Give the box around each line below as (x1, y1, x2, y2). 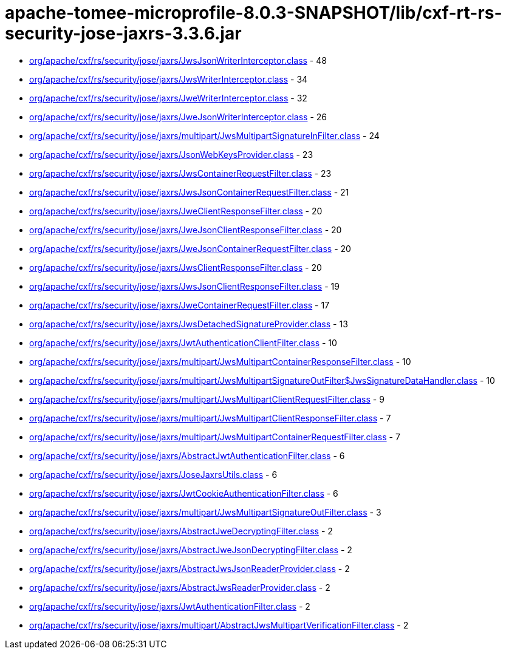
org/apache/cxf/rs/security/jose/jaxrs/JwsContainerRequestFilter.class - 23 (29, 168, 332, 179)
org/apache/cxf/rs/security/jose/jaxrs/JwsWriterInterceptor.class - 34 (29, 73, 308, 84)
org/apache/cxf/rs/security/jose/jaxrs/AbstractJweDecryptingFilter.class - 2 (29, 525, 333, 536)
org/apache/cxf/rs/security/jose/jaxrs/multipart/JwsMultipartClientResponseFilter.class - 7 (29, 412, 391, 423)
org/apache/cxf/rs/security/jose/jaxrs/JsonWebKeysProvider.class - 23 (29, 149, 313, 160)
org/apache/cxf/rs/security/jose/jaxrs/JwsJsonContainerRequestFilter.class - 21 (29, 186, 349, 197)
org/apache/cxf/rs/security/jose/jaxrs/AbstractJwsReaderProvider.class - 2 (29, 582, 330, 593)
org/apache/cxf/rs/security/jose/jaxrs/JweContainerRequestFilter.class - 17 (29, 299, 330, 310)
